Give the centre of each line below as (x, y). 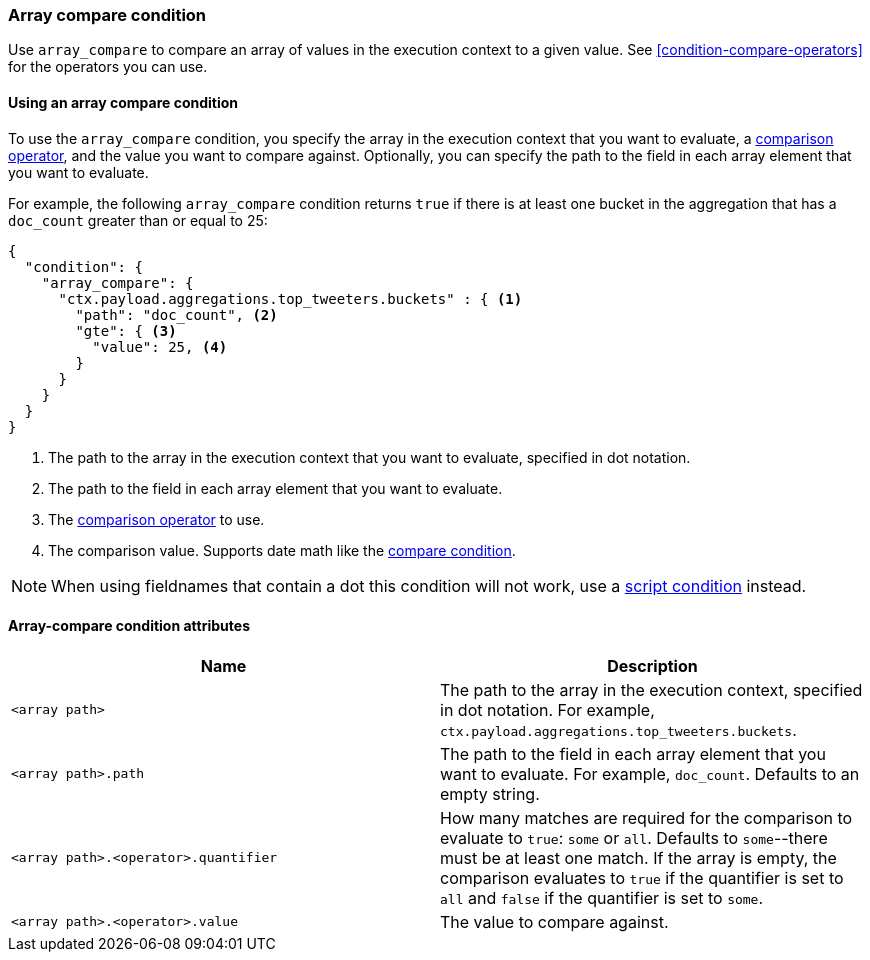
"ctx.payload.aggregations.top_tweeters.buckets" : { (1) (290, 298)
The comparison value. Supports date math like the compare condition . (282, 550)
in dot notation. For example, (547, 709)
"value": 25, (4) (160, 346)
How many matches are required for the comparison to (646, 817)
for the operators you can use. (108, 67)
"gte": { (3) (126, 330)
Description (652, 665)
